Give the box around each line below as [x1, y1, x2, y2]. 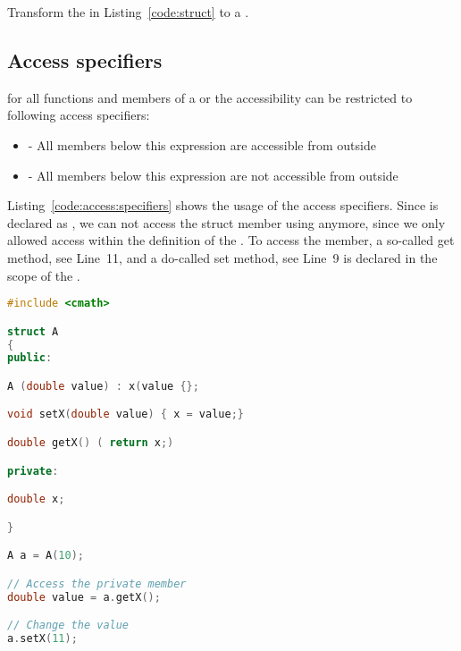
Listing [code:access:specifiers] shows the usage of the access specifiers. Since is [7, 196, 439, 215]
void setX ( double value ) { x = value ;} [7, 408, 244, 421]
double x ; [7, 493, 65, 506]
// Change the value [7, 619, 130, 632]
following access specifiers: [7, 106, 150, 124]
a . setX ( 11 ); [7, 631, 78, 645]
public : [7, 351, 53, 365]
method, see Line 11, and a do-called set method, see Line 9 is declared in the [7, 248, 438, 266]
